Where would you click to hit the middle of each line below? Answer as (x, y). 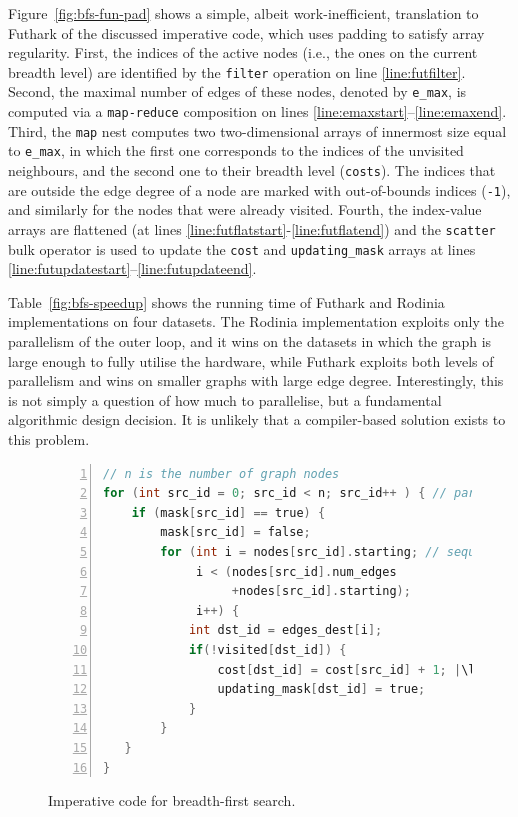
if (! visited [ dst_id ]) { (267, 649)
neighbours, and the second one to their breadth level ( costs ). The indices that (252, 170)
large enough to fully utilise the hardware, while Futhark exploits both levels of (251, 360)
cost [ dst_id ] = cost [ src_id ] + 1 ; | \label (361, 669)
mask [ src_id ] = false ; (235, 532)
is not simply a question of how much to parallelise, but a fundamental (225, 399)
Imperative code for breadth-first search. (172, 800)
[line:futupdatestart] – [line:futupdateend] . (132, 268)
